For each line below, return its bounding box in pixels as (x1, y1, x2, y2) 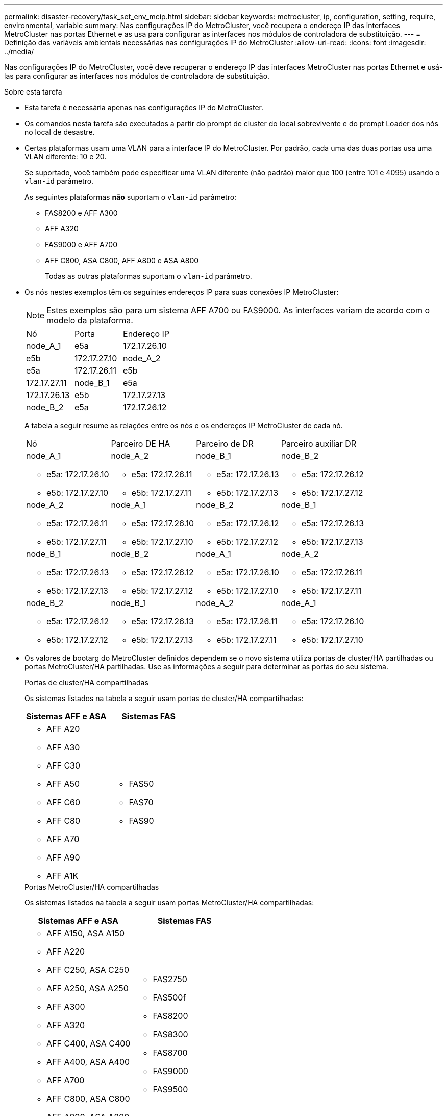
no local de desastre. (24, 128, 95, 136)
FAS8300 (153, 1029, 188, 1039)
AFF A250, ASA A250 (46, 983, 129, 993)
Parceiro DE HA (111, 438, 170, 449)
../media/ (4, 47, 34, 56)
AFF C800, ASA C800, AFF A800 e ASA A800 (45, 256, 199, 265)
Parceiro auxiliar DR (281, 438, 357, 449)
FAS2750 (153, 974, 187, 984)
